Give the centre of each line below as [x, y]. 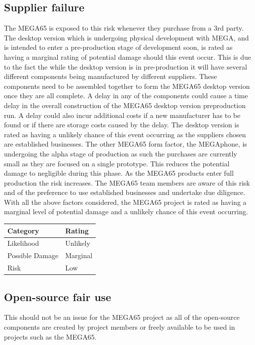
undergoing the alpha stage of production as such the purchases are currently [121, 153]
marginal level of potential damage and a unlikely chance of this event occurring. [126, 211]
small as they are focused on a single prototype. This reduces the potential [117, 163]
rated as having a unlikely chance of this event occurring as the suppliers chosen [125, 134]
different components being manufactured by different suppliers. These [110, 76]
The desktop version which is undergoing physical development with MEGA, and [127, 37]
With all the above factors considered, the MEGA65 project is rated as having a [125, 202]
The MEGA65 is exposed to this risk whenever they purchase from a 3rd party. [124, 28]
